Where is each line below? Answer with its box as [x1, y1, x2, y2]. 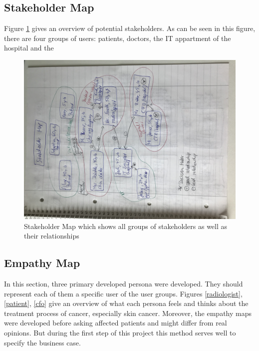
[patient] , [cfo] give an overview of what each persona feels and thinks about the [4, 298, 249, 308]
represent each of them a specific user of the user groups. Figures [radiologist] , [4, 288, 243, 298]
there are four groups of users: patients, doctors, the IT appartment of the [4, 32, 231, 43]
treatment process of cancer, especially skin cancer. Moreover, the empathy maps [4, 307, 252, 318]
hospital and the [4, 42, 54, 53]
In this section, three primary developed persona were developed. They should [4, 278, 243, 288]
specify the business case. [4, 337, 81, 347]
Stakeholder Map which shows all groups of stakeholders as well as [24, 220, 228, 231]
